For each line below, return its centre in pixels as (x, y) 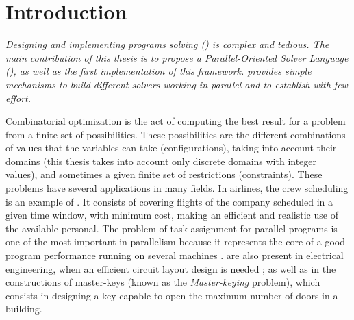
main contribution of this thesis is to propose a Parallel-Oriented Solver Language (177, 57)
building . (24, 309)
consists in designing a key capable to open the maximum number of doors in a (172, 295)
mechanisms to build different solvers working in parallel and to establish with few (177, 84)
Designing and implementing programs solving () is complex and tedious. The (167, 44)
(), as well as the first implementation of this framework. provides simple (159, 71)
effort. (18, 98)
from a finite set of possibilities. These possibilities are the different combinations (176, 134)
